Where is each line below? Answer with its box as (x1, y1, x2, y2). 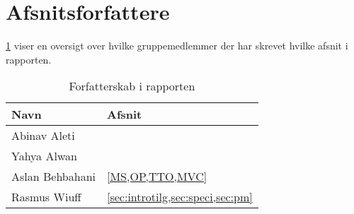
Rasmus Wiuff (11, 189, 81, 206)
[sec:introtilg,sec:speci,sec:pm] (107, 189, 253, 206)
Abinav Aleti (11, 127, 75, 144)
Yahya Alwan (11, 148, 77, 165)
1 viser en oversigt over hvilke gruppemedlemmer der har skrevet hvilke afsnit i (6, 38, 348, 53)
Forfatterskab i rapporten (69, 78, 195, 95)
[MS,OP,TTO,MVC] (107, 168, 207, 185)
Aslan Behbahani (11, 168, 96, 185)
